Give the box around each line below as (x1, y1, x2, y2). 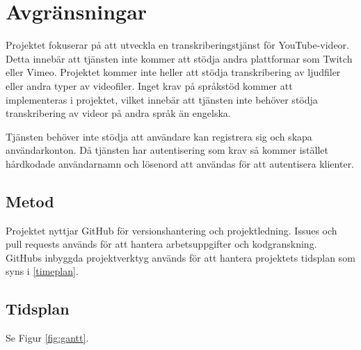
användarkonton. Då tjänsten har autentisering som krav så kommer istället (6, 143, 328, 157)
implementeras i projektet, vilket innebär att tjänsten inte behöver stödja (6, 92, 318, 106)
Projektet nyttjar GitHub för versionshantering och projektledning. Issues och (6, 223, 337, 237)
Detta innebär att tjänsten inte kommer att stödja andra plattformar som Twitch (6, 51, 353, 65)
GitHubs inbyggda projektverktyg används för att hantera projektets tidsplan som (6, 250, 355, 264)
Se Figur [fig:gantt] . (6, 331, 89, 345)
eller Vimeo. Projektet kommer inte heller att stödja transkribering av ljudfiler (6, 65, 341, 79)
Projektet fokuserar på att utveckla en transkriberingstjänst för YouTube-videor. (6, 38, 350, 52)
